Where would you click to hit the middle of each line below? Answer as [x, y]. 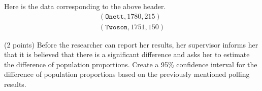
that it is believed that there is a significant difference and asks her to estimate [127, 54]
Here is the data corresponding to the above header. [85, 6]
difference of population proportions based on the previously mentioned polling [127, 74]
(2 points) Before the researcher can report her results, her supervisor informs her [131, 44]
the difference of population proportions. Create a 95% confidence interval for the [131, 64]
